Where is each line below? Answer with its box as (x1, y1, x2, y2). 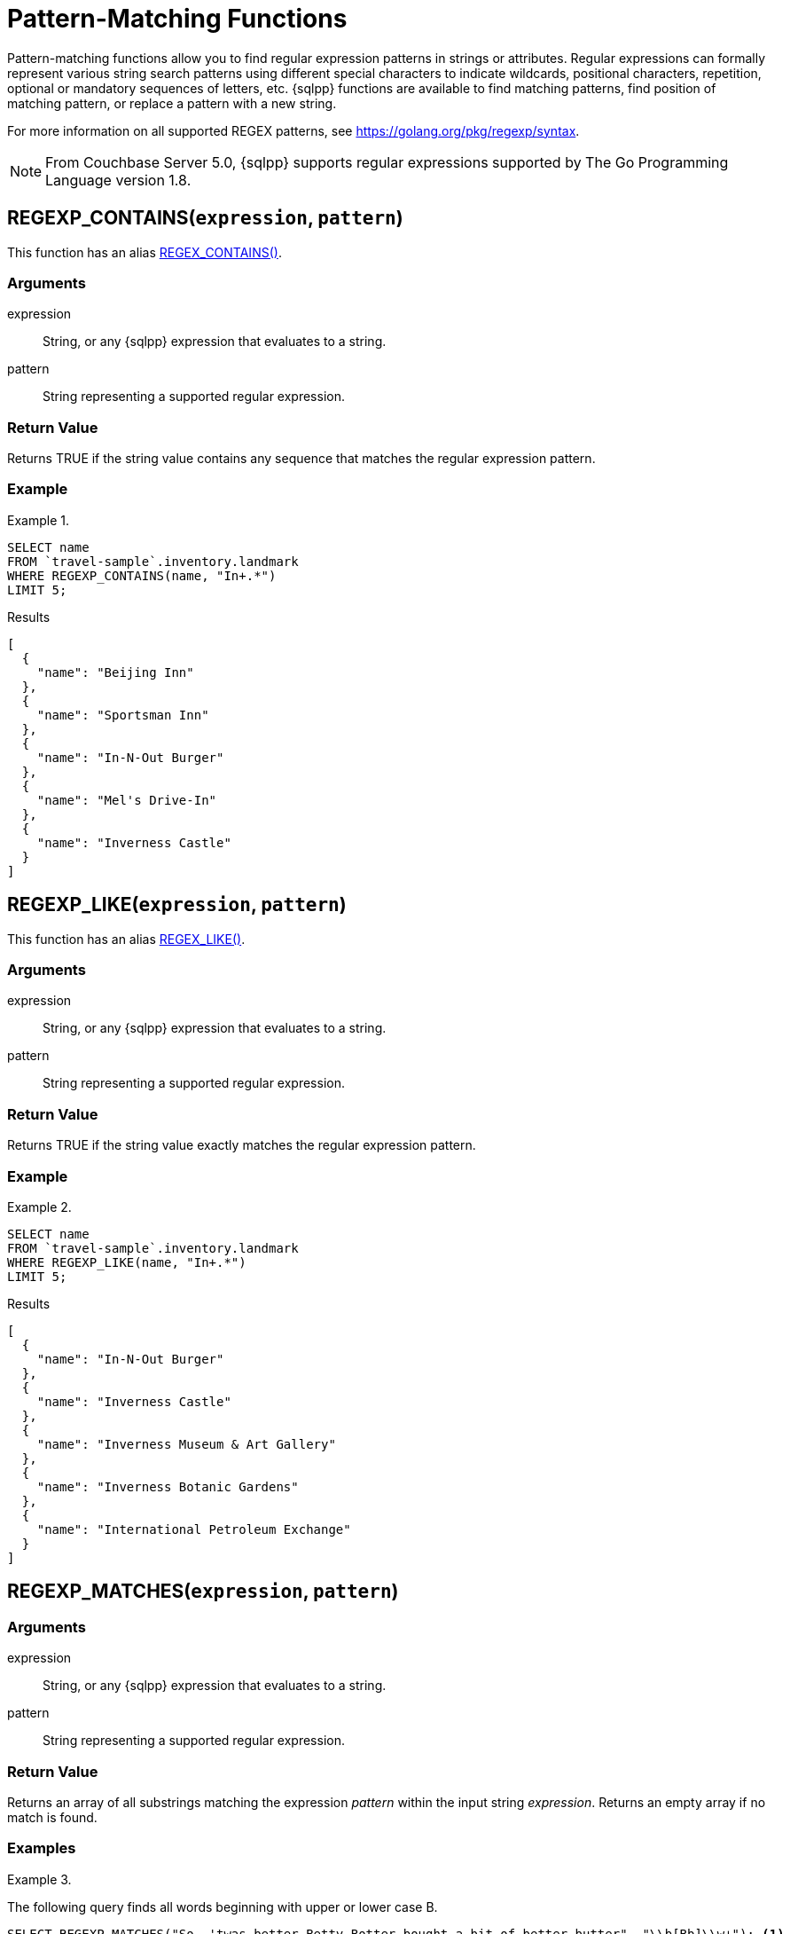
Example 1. (7, 512, 69, 528)
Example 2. (7, 1199, 72, 1215)
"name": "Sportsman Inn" (36, 707, 209, 722)
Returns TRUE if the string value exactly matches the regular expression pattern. (7, 1137, 476, 1153)
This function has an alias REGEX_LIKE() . (7, 931, 246, 947)
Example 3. (7, 1871, 72, 1887)
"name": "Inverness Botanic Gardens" (36, 1479, 299, 1494)
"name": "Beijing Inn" (36, 664, 194, 680)
